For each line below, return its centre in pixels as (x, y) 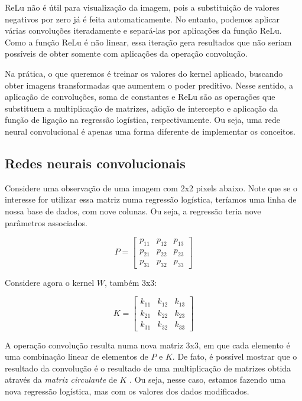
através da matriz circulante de (61, 379)
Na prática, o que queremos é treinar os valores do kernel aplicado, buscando (144, 73)
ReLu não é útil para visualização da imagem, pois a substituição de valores (142, 7)
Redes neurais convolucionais (95, 163)
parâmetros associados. (46, 222)
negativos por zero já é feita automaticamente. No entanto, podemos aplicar (142, 19)
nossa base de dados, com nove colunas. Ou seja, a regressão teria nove (133, 211)
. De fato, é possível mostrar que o (235, 356)
